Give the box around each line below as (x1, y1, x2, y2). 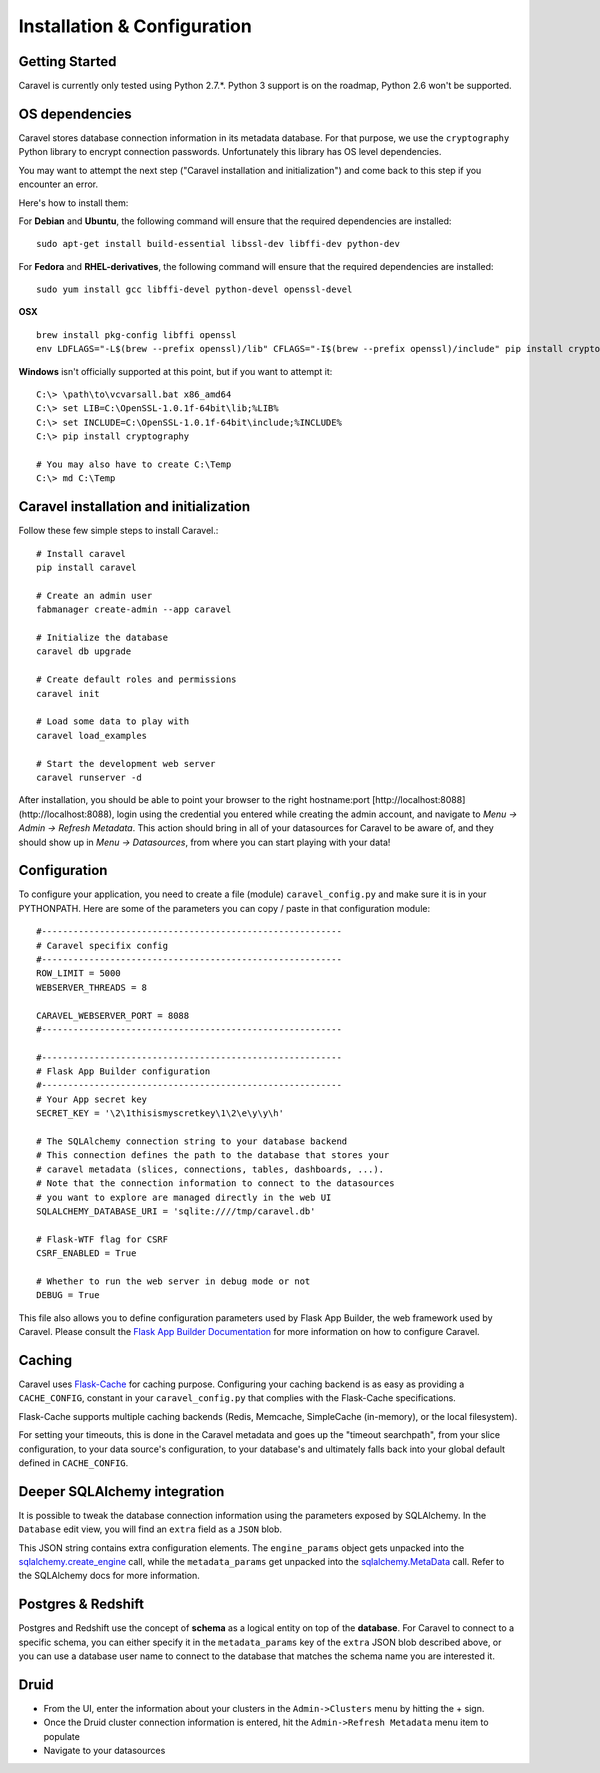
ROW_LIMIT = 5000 (36, 968, 121, 979)
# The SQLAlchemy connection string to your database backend (36, 1136, 348, 1147)
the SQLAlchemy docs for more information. (18, 1570, 200, 1582)
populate (43, 1730, 80, 1742)
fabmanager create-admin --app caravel (36, 604, 232, 615)
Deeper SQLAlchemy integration (18, 1483, 225, 1500)
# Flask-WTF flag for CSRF (36, 1233, 169, 1245)
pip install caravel (36, 562, 137, 574)
